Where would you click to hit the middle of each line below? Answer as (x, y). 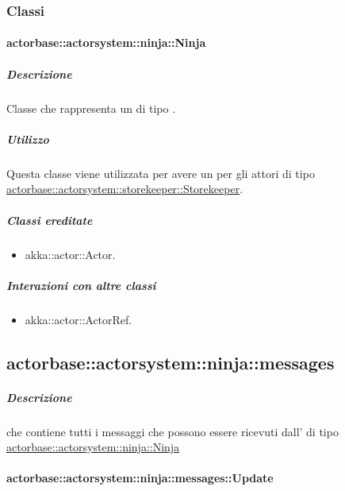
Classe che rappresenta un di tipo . (91, 108)
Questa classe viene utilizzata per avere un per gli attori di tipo (161, 173)
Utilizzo (28, 139)
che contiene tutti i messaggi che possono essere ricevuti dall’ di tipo (172, 431)
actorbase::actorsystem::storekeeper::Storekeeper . (125, 189)
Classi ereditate (50, 220)
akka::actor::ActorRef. (79, 319)
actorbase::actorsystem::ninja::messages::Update (140, 478)
